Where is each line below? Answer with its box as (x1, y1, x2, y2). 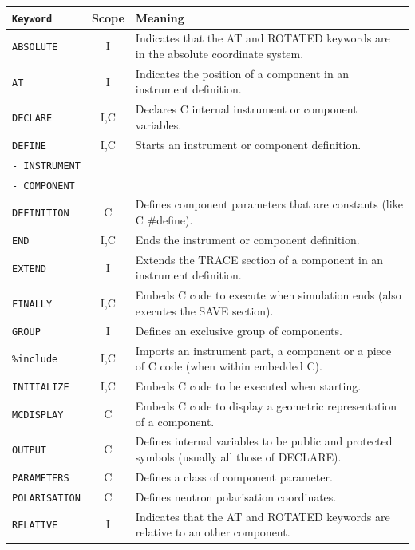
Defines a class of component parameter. (135, 468, 333, 485)
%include (12, 354, 58, 366)
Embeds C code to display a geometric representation (135, 397, 397, 413)
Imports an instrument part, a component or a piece (135, 342, 392, 358)
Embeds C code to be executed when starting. (135, 378, 362, 394)
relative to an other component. (135, 524, 290, 540)
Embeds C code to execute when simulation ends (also (135, 287, 401, 303)
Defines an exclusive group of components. (135, 322, 342, 338)
